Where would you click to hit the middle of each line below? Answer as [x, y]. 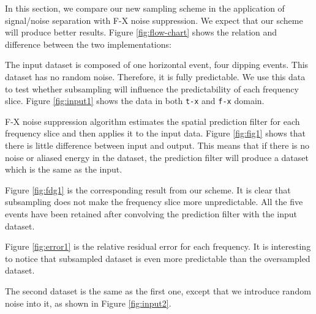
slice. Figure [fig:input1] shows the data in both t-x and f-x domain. [135, 101]
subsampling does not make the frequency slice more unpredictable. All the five [154, 202]
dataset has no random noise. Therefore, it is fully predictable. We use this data [155, 76]
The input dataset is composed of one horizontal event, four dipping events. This [157, 65]
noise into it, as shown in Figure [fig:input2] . [88, 303]
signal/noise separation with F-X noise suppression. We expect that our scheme [154, 20]
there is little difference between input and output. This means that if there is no [157, 145]
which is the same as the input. [64, 169]
